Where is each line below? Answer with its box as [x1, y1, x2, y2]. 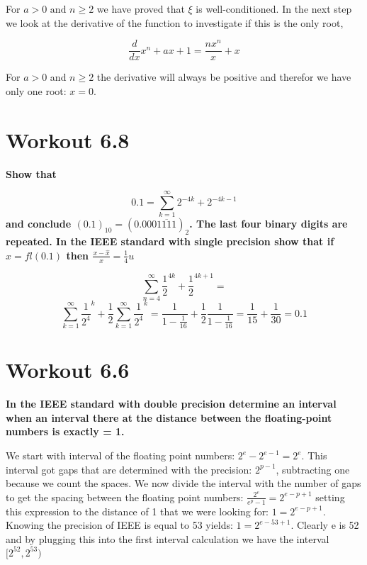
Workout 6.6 [6, 355, 130, 384]
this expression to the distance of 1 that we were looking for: [6, 503, 269, 518]
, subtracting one [276, 461, 350, 476]
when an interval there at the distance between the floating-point [6, 410, 332, 425]
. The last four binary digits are [189, 216, 348, 231]
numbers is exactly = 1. [6, 424, 125, 439]
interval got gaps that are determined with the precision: [6, 461, 252, 476]
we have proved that [96, 1, 185, 16]
